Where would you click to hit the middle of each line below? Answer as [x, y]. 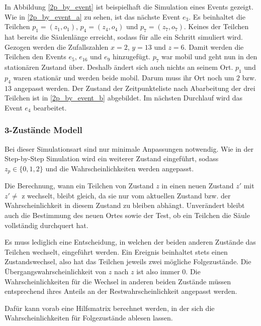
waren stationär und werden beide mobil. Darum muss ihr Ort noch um [124, 77]
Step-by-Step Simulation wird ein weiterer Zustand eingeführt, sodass [112, 158]
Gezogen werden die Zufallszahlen [57, 46]
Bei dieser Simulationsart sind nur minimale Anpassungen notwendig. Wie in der [129, 148]
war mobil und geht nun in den [209, 57]
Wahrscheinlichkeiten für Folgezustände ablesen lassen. [89, 318]
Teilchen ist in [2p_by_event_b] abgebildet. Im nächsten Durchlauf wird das [124, 98]
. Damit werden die [214, 46]
